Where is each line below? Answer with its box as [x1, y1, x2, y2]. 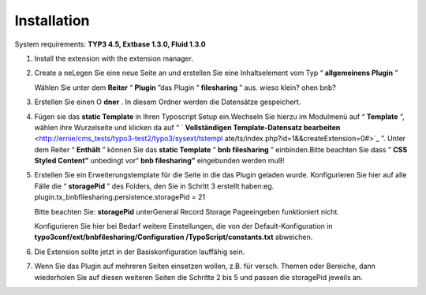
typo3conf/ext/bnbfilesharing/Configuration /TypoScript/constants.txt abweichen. [34, 233, 313, 242]
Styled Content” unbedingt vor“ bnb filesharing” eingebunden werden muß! [34, 156, 285, 166]
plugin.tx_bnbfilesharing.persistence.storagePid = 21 [34, 192, 205, 202]
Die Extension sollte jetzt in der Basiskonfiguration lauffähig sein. [34, 247, 245, 256]
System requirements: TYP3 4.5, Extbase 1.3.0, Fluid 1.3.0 [14, 39, 206, 49]
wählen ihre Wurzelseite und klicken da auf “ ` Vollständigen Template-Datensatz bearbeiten [34, 122, 341, 132]
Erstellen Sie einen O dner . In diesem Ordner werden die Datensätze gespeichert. [34, 97, 301, 106]
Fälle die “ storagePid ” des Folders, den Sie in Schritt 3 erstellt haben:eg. [34, 181, 275, 191]
